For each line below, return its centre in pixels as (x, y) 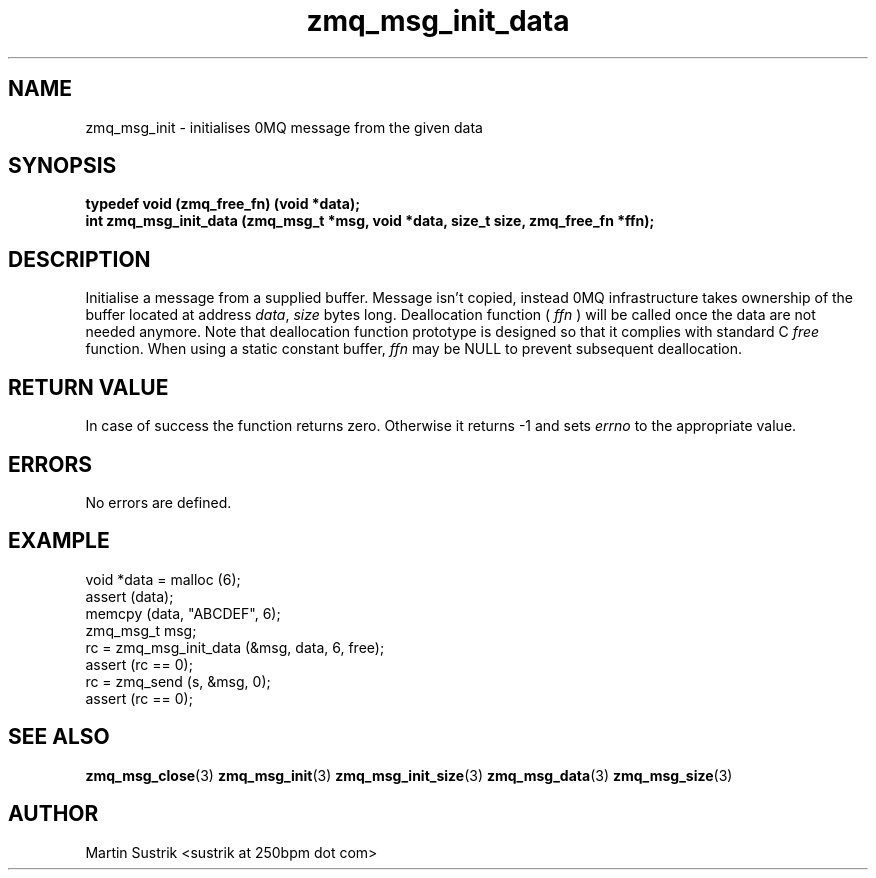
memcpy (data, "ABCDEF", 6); (183, 613)
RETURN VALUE (88, 387)
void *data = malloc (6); (163, 579)
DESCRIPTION (79, 259)
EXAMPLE (59, 541)
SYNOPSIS (62, 166)
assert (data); (129, 596)
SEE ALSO (59, 737)
